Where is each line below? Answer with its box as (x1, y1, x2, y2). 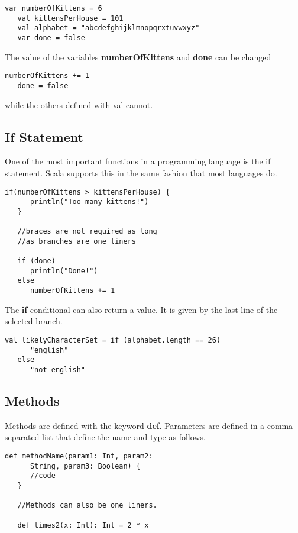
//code (30, 471, 56, 480)
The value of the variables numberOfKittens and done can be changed (5, 50, 271, 63)
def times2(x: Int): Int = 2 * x (17, 521, 149, 529)
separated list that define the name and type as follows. (5, 431, 206, 443)
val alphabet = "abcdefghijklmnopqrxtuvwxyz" (17, 24, 200, 33)
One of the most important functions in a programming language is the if (5, 155, 271, 167)
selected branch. (5, 315, 63, 327)
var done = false (17, 33, 86, 42)
